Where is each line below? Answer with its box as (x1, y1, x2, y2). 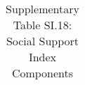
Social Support (6, 33, 79, 49)
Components (11, 65, 74, 81)
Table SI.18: (13, 17, 72, 33)
